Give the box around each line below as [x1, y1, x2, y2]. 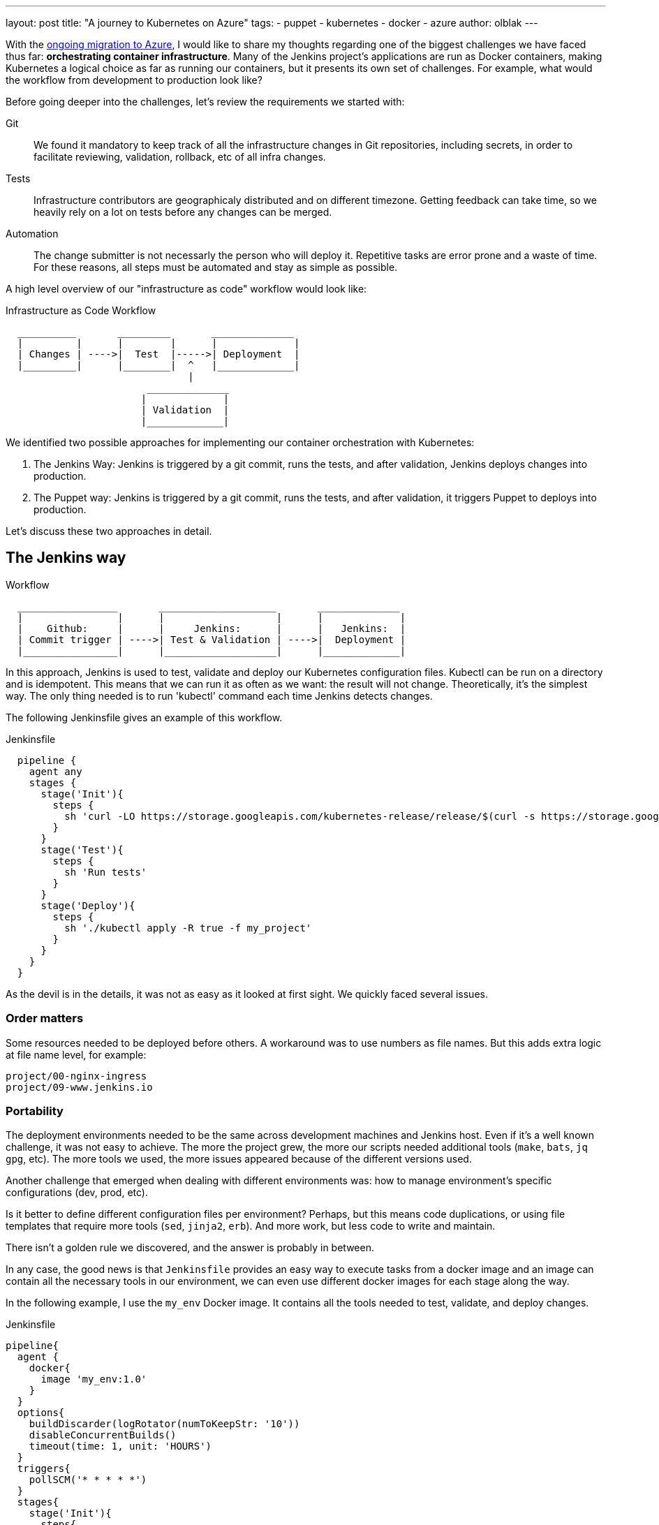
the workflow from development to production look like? [6, 74, 262, 86]
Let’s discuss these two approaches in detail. [6, 525, 212, 537]
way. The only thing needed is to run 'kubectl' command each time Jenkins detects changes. [6, 689, 433, 702]
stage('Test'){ [40, 843, 124, 855]
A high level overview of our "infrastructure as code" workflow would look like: [6, 283, 367, 295]
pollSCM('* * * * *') [29, 1474, 147, 1486]
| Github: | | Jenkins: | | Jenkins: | [17, 622, 406, 634]
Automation [6, 228, 59, 240]
